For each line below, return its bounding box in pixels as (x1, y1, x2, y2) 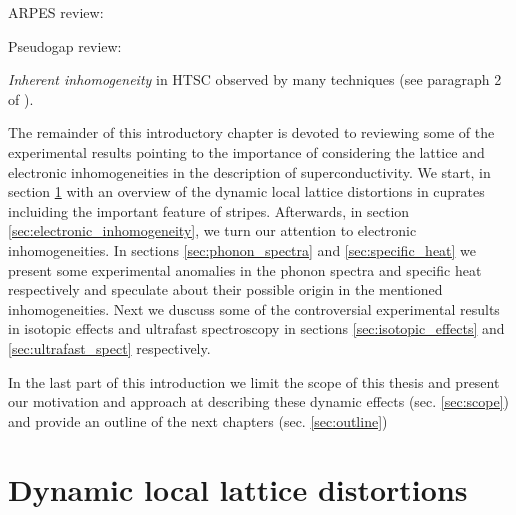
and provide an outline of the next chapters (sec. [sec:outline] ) (8, 410, 388, 431)
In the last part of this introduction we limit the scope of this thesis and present (8, 371, 500, 392)
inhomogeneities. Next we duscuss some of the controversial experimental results (8, 298, 500, 319)
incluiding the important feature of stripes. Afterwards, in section (8, 200, 410, 221)
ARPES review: (8, 2, 104, 22)
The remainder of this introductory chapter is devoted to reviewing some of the (8, 122, 495, 143)
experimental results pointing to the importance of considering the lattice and (8, 141, 485, 162)
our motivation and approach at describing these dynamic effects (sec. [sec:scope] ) (8, 391, 510, 412)
